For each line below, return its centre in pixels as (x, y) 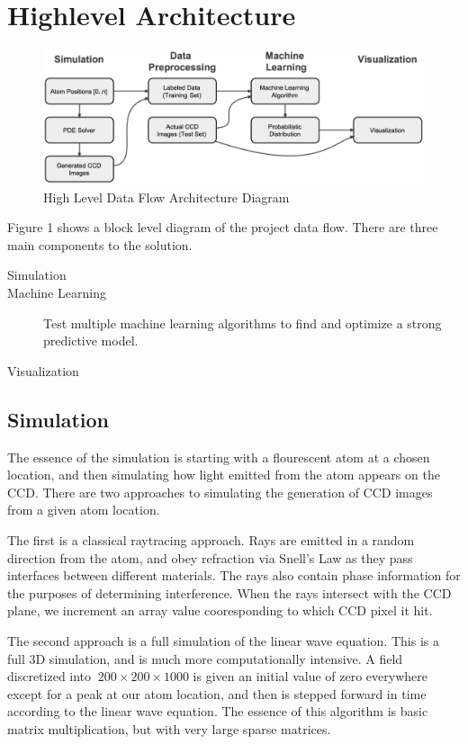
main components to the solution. (100, 244)
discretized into (49, 676)
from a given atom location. (84, 510)
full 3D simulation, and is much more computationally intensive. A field (205, 658)
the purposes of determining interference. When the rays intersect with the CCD (229, 592)
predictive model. (91, 341)
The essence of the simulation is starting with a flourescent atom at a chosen (219, 457)
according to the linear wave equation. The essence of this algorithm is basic (218, 711)
